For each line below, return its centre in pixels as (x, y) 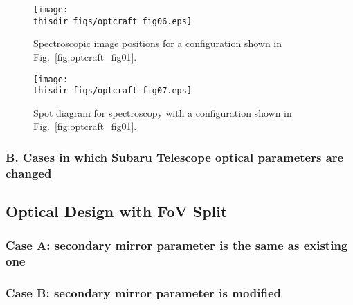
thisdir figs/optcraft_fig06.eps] (113, 21)
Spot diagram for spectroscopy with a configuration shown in (163, 112)
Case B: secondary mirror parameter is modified (144, 293)
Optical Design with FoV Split (117, 211)
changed (29, 173)
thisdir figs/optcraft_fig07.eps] (113, 91)
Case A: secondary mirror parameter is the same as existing (177, 245)
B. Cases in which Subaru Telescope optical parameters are (175, 157)
